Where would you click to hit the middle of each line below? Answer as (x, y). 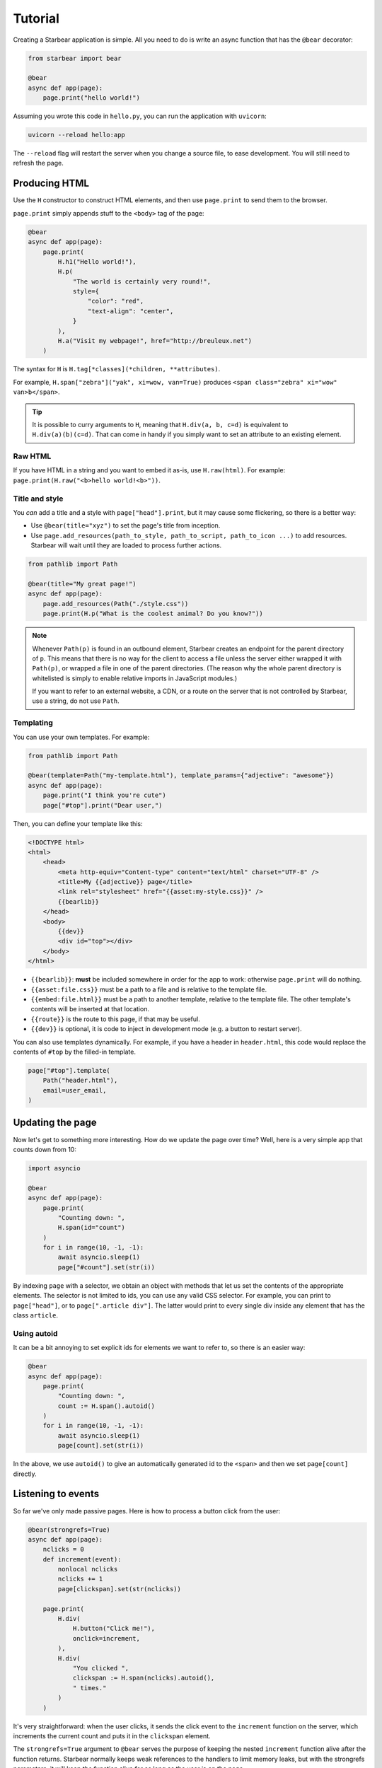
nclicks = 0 (64, 1549)
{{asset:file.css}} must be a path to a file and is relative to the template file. (149, 989)
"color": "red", (116, 301)
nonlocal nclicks (88, 1569)
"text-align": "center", (131, 311)
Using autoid (35, 1333)
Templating (33, 723)
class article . (36, 1315)
